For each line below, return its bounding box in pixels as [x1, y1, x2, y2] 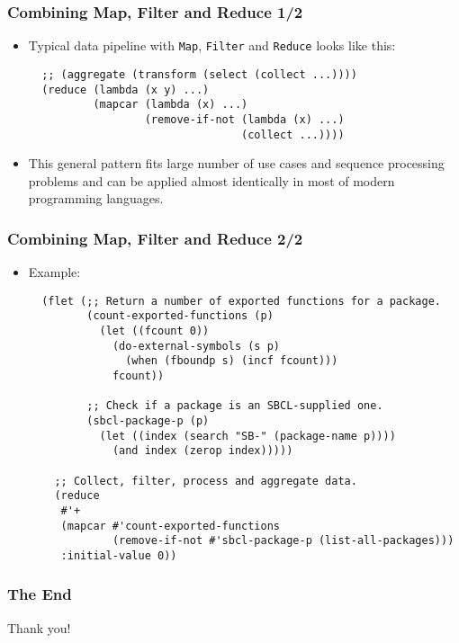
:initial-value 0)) [60, 549, 177, 562]
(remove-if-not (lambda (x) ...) [144, 112, 345, 126]
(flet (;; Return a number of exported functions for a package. [41, 294, 441, 308]
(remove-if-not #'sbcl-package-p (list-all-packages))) [112, 534, 454, 548]
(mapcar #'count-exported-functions [60, 519, 280, 532]
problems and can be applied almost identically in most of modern [28, 171, 395, 190]
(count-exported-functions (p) [86, 309, 274, 323]
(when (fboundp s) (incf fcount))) [125, 354, 338, 368]
